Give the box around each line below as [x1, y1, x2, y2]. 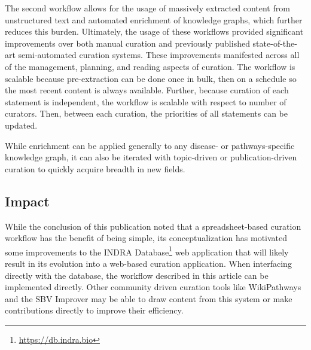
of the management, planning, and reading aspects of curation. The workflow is [5, 60, 295, 72]
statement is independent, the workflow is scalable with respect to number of [5, 95, 286, 108]
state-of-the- [252, 36, 297, 49]
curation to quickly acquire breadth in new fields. [5, 162, 185, 175]
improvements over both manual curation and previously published [5, 36, 250, 49]
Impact [5, 191, 50, 210]
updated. [5, 118, 38, 131]
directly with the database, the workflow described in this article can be [5, 269, 269, 281]
